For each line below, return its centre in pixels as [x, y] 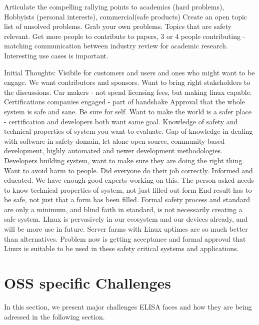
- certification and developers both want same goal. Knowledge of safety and [121, 121]
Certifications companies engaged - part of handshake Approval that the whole [124, 102]
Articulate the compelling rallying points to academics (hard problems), [114, 6]
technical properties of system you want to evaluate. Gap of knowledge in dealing [128, 131]
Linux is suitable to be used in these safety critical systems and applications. [121, 248]
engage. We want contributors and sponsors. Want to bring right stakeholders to [127, 82]
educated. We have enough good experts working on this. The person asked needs [129, 180]
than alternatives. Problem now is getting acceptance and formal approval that [125, 238]
